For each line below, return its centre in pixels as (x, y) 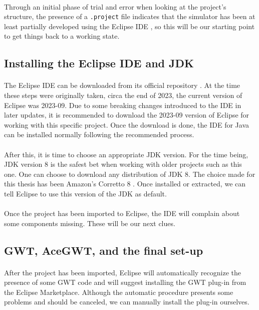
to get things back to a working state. (62, 36)
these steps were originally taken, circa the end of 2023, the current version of (123, 95)
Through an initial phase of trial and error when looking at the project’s (115, 6)
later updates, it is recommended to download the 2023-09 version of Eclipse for (127, 115)
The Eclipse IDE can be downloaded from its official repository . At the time (122, 85)
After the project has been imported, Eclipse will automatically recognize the (123, 272)
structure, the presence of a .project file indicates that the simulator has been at (130, 16)
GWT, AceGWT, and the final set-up (104, 250)
